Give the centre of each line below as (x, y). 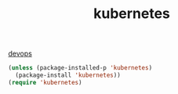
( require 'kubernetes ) (45, 82)
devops (20, 54)
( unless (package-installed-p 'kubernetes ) (80, 68)
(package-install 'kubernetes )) (68, 75)
